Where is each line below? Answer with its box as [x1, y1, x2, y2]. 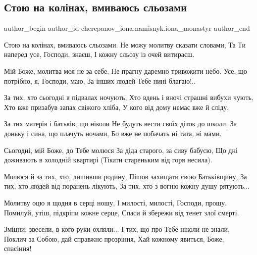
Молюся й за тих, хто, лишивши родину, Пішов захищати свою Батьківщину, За [4, 171, 247, 181]
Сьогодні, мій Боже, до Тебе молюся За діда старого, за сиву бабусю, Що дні [4, 145, 238, 155]
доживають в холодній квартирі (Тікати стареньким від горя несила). [4, 154, 212, 165]
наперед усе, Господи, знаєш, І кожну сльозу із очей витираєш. [4, 49, 195, 59]
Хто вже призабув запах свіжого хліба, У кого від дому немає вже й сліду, [4, 102, 229, 112]
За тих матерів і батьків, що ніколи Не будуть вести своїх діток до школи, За [4, 118, 237, 129]
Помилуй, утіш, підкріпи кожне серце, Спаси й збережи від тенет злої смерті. [4, 207, 239, 217]
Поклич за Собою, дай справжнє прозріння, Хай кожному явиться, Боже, [4, 233, 224, 244]
